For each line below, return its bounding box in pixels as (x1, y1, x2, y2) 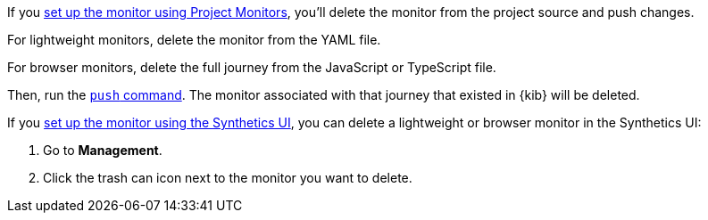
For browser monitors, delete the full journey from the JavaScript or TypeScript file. (7, 60, 496, 75)
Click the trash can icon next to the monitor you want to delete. (43, 170, 412, 185)
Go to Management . (43, 143, 162, 158)
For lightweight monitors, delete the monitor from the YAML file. (7, 32, 381, 47)
